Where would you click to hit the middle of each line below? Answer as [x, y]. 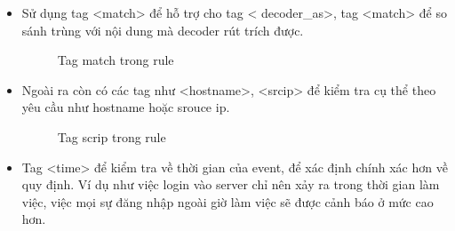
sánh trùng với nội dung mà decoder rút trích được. [163, 30]
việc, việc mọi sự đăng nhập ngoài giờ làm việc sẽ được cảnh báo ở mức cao [227, 201]
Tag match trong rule [116, 60]
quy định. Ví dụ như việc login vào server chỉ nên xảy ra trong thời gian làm [231, 184]
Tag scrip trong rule [112, 136]
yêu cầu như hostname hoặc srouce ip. [126, 107]
